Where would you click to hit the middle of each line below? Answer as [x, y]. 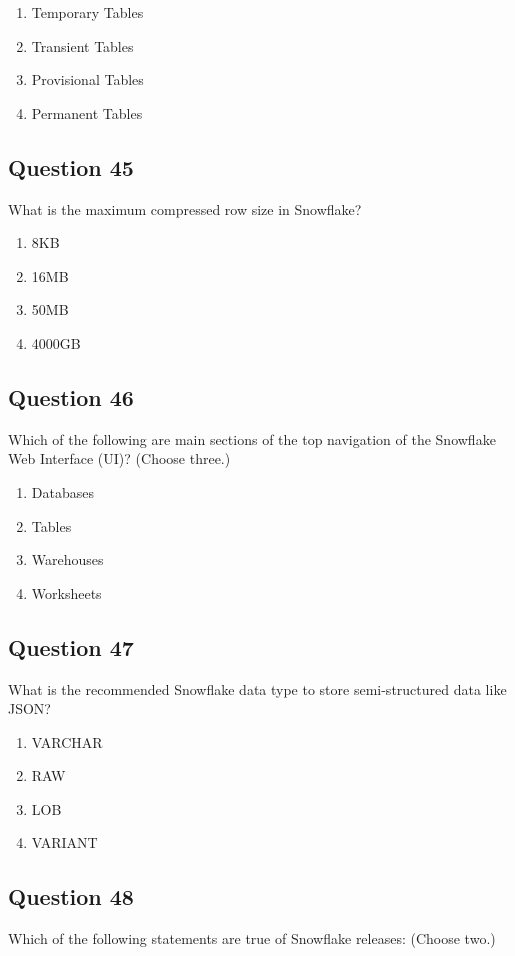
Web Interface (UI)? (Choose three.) [119, 458]
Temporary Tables [87, 12]
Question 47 [71, 646]
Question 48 [71, 896]
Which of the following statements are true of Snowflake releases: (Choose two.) [252, 938]
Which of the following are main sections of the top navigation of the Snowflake [252, 438]
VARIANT [64, 842]
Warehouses [67, 559]
